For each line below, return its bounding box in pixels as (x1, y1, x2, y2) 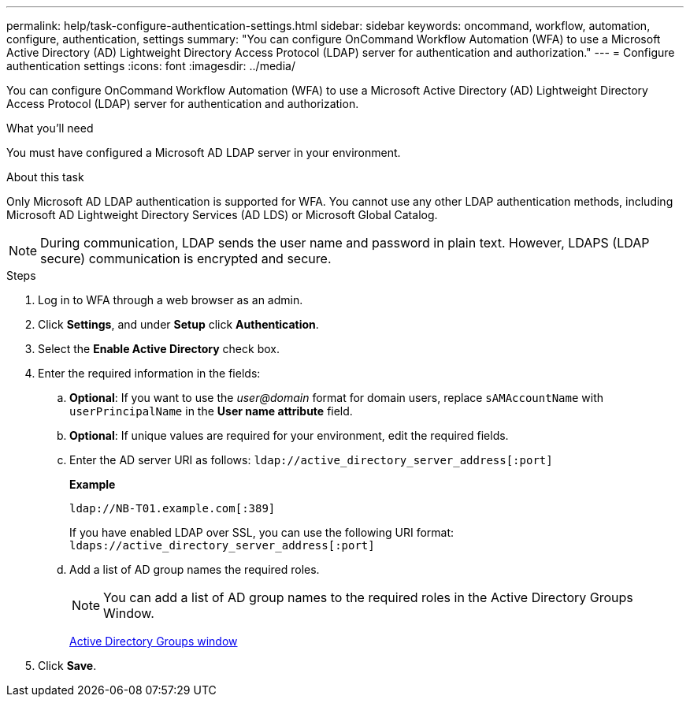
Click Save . (38, 659, 97, 672)
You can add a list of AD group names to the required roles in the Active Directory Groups (103, 590, 633, 605)
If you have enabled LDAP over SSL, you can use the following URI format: (69, 526, 454, 539)
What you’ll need (6, 121, 94, 135)
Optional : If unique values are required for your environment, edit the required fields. (69, 429, 509, 442)
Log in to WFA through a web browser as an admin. (38, 293, 303, 307)
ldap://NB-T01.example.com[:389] (69, 502, 276, 515)
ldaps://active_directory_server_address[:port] (69, 539, 375, 552)
